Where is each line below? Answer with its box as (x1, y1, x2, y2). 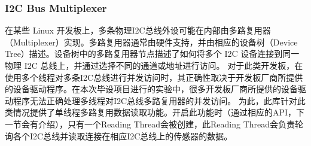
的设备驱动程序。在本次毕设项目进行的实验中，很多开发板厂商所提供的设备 (5, 83, 298, 95)
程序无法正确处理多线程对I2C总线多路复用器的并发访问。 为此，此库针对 (13, 94, 297, 107)
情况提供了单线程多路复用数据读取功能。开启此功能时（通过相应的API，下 (13, 106, 305, 118)
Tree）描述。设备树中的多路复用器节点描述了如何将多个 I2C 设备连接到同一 (5, 47, 300, 60)
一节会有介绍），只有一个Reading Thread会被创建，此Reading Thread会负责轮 (5, 117, 304, 130)
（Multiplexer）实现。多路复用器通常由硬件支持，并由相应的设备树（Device (5, 35, 298, 48)
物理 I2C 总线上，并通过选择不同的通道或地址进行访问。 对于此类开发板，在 (5, 59, 303, 71)
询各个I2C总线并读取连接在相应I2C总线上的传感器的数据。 (5, 129, 233, 142)
